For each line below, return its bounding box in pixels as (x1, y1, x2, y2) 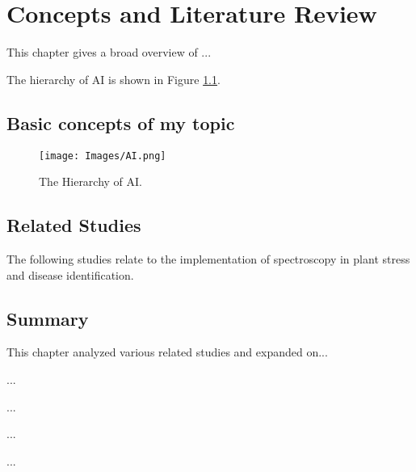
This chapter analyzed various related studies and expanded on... (6, 343, 328, 360)
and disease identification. (6, 266, 134, 283)
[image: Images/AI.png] (39, 150, 166, 162)
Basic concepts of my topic (6, 110, 235, 135)
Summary (6, 306, 89, 331)
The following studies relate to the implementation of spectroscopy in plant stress (6, 250, 410, 267)
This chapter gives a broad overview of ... (6, 44, 212, 61)
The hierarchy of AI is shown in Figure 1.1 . (6, 70, 221, 87)
